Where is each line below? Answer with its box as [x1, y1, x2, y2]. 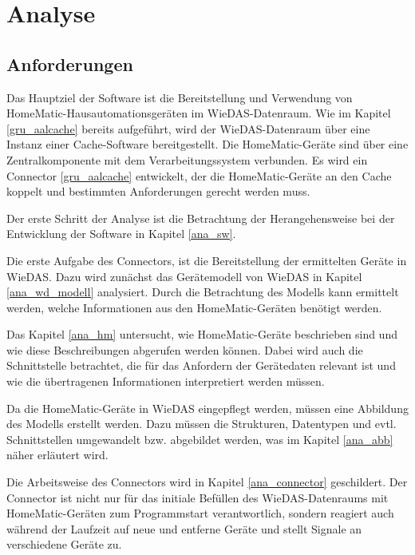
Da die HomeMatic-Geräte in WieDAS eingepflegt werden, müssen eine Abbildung [6, 399, 409, 416]
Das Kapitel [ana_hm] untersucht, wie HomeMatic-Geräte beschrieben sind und [6, 326, 397, 343]
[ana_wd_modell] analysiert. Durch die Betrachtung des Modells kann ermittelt [6, 283, 399, 300]
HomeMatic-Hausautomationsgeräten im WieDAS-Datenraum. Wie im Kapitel [6, 105, 391, 121]
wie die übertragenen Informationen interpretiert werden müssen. [6, 373, 325, 390]
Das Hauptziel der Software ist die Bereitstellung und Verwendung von [6, 89, 353, 105]
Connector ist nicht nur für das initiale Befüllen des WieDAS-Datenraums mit [6, 489, 389, 505]
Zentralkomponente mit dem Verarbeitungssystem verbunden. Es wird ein [6, 151, 368, 168]
